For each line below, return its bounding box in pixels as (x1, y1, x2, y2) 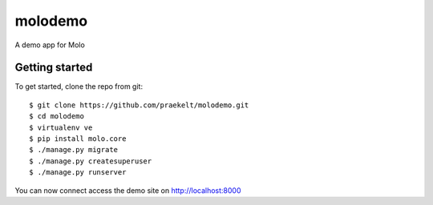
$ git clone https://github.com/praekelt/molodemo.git (29, 100, 249, 110)
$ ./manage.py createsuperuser (29, 156, 152, 166)
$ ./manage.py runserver (29, 168, 127, 177)
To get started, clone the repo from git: (14, 82, 144, 91)
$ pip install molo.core (29, 135, 127, 143)
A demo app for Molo (14, 40, 86, 50)
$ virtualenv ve (29, 123, 93, 132)
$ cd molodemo (29, 112, 84, 121)
